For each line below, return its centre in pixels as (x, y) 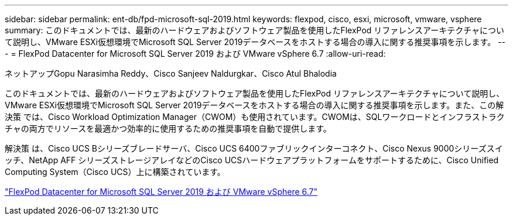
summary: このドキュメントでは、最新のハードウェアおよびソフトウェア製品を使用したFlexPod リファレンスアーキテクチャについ (255, 30)
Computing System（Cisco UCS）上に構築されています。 (115, 172)
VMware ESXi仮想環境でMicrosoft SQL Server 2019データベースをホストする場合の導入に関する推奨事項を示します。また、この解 (254, 105)
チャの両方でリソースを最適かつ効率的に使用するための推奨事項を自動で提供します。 (168, 128)
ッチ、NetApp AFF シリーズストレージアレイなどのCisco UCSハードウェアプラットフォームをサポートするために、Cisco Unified (252, 160)
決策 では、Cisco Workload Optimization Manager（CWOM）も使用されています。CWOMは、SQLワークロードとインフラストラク (255, 117)
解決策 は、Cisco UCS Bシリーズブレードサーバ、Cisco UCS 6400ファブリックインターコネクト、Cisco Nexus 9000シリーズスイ (254, 148)
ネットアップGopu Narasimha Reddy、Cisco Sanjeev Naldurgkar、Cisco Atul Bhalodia (171, 73)
